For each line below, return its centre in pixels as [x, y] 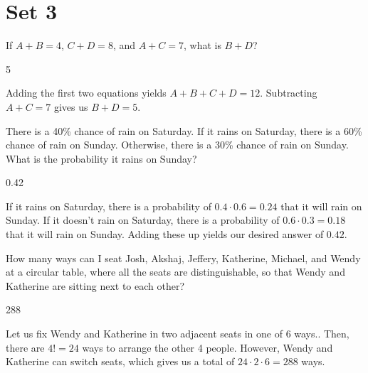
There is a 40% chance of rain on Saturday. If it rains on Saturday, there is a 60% [184, 130]
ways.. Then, [322, 334]
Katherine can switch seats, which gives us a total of [120, 361]
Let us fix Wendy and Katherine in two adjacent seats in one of [144, 334]
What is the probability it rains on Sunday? [101, 158]
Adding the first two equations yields [86, 93]
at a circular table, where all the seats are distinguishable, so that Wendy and [175, 272]
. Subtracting [289, 93]
